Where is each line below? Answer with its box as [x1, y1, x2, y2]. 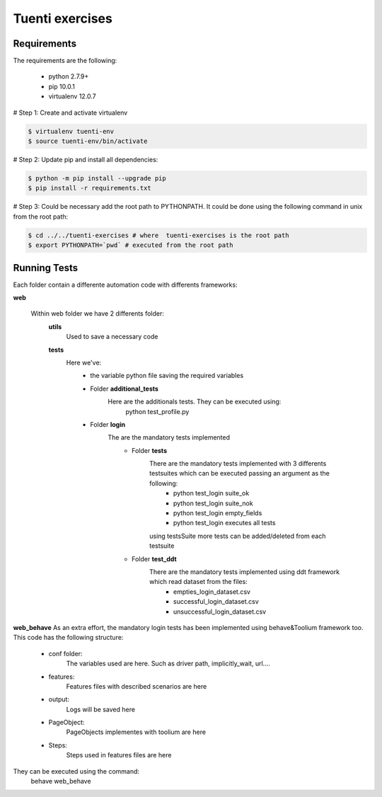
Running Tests [13, 262, 78, 274]
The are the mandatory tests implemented [108, 433, 230, 442]
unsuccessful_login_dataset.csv [173, 607, 267, 616]
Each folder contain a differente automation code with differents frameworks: [13, 280, 238, 289]
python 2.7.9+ [48, 72, 89, 81]
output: [48, 695, 70, 704]
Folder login [90, 420, 126, 428]
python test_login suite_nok [173, 499, 254, 508]
